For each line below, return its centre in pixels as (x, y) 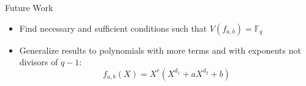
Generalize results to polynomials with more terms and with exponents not (160, 50)
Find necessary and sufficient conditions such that (113, 28)
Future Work (29, 7)
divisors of (39, 62)
